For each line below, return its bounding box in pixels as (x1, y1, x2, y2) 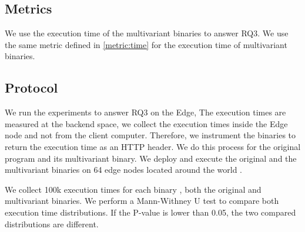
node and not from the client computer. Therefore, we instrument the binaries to (5, 129, 296, 141)
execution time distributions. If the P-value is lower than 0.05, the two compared (5, 206, 296, 218)
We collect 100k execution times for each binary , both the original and (5, 183, 262, 195)
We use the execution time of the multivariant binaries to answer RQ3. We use (5, 27, 289, 39)
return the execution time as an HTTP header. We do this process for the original (5, 140, 301, 152)
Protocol (5, 79, 58, 97)
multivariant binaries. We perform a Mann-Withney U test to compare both (5, 195, 279, 207)
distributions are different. (5, 217, 99, 230)
